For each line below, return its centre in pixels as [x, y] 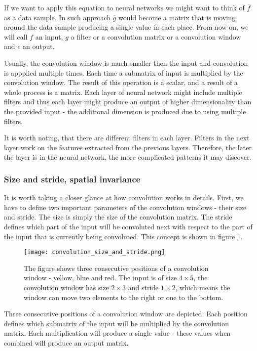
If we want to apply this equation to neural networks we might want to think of [124, 7]
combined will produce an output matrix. [66, 342]
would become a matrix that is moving [177, 17]
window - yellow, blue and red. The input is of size [100, 278]
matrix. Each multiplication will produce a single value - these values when [117, 333]
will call [16, 36]
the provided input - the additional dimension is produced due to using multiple [125, 111]
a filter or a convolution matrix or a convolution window [156, 36]
